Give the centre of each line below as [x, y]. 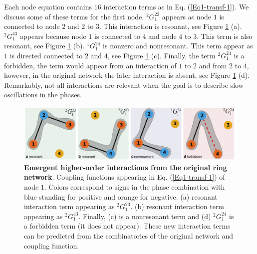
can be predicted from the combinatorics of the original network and [129, 235]
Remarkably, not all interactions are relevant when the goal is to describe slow [124, 85]
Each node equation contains [48, 6]
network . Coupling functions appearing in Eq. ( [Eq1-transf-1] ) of [125, 177]
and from [213, 65]
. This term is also [225, 36]
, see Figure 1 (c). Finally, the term [161, 55]
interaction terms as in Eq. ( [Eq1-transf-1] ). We [176, 6]
